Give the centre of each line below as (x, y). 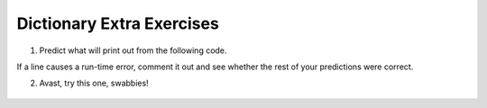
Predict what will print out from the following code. (133, 50)
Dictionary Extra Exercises (118, 23)
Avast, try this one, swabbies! (94, 83)
